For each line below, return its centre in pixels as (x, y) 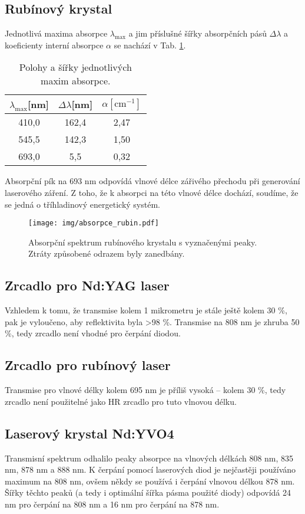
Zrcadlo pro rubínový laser (88, 365)
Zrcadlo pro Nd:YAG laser (87, 285)
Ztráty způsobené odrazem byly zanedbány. (107, 253)
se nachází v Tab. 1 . (150, 45)
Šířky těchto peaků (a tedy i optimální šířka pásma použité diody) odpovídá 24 (148, 492)
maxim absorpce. (76, 81)
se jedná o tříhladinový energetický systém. (82, 204)
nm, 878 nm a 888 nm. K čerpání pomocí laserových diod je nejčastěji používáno (150, 469)
